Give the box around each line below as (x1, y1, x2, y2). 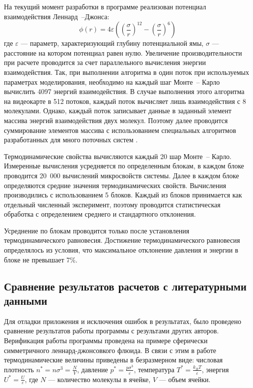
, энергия (201, 364, 229, 374)
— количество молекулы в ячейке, (48, 374, 151, 384)
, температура (134, 364, 174, 374)
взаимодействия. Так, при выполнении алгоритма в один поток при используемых (4, 66, 250, 77)
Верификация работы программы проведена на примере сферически (4, 335, 208, 346)
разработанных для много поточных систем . (4, 134, 138, 145)
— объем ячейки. (159, 374, 211, 384)
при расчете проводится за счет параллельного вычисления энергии (4, 57, 206, 67)
